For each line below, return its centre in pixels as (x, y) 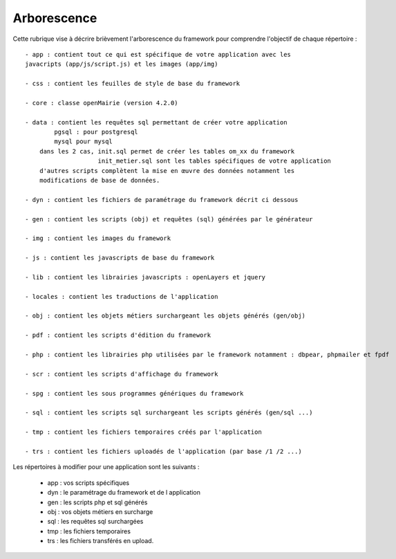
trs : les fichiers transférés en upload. (101, 541)
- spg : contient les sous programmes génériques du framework (134, 393)
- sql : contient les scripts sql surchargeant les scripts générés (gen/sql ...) (169, 413)
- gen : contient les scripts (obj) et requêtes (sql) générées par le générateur (169, 219)
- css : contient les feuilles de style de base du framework (133, 84)
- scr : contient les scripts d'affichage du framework (122, 374)
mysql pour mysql (84, 141)
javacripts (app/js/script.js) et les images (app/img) (122, 64)
